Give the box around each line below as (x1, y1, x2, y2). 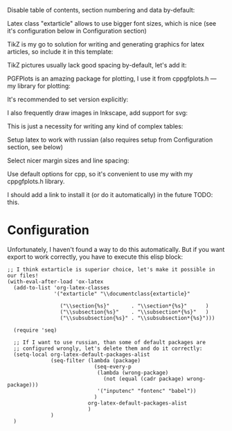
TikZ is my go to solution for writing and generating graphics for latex (7, 40, 205, 48)
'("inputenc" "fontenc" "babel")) (96, 387, 197, 394)
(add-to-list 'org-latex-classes (13, 284, 110, 291)
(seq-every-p (93, 363, 132, 370)
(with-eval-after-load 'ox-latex (7, 278, 104, 285)
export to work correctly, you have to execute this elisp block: (7, 253, 184, 261)
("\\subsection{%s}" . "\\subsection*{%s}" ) (60, 308, 209, 315)
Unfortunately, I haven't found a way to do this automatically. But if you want (7, 245, 225, 253)
